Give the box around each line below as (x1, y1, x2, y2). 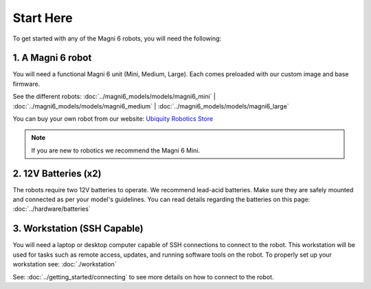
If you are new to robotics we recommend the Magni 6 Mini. (31, 146, 201, 154)
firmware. (12, 80, 41, 88)
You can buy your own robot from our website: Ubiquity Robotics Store (12, 115, 213, 123)
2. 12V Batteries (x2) (12, 167, 102, 179)
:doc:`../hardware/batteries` (12, 205, 91, 213)
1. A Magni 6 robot (12, 52, 92, 64)
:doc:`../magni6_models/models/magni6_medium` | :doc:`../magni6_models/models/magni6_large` (12, 102, 289, 110)
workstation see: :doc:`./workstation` (12, 260, 117, 268)
